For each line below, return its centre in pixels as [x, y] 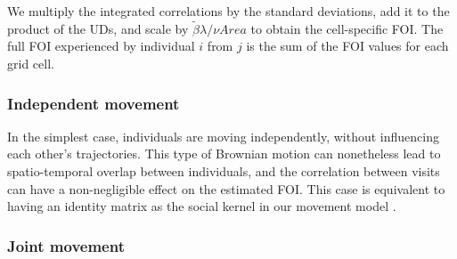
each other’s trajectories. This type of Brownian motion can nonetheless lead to [224, 154]
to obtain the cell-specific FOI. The [347, 28]
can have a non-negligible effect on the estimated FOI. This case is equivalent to [226, 188]
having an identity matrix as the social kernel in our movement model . [202, 206]
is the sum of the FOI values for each [347, 46]
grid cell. [31, 63]
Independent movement [94, 103]
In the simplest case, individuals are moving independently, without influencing [223, 136]
